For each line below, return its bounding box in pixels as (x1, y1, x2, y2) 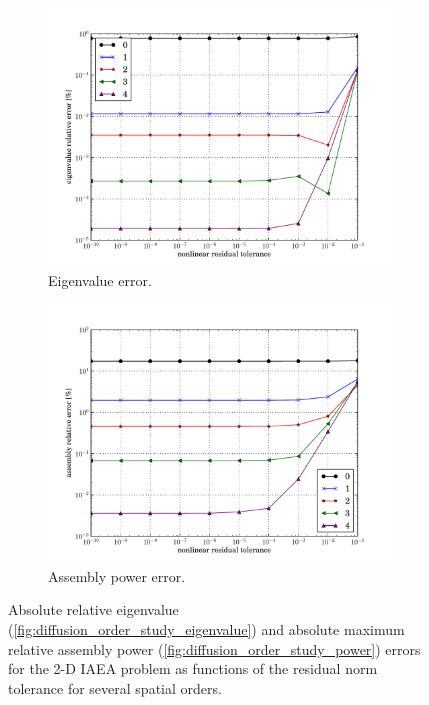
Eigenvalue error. (48, 269, 152, 290)
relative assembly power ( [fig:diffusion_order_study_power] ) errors (8, 638, 421, 659)
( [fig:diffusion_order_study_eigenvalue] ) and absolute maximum (8, 618, 405, 639)
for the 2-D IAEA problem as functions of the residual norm (8, 658, 378, 679)
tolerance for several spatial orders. (8, 677, 222, 698)
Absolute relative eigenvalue (8, 599, 179, 620)
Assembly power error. (48, 565, 186, 586)
